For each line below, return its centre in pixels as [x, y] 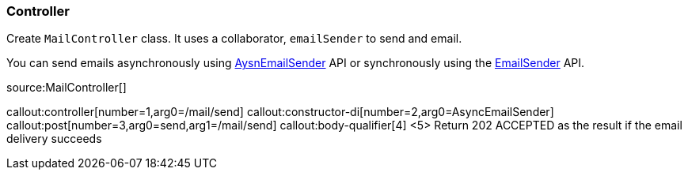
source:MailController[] [67, 88]
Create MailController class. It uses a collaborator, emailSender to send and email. [234, 39]
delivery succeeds [54, 139]
